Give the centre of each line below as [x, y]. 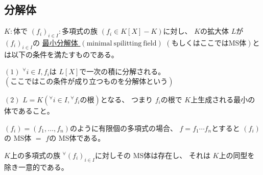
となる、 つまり [126, 99]
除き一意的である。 [36, 167]
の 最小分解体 [55, 42]
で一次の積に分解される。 [122, 71]
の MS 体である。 [77, 138]
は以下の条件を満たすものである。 [61, 54]
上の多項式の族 [35, 155]
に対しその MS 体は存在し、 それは [152, 155]
